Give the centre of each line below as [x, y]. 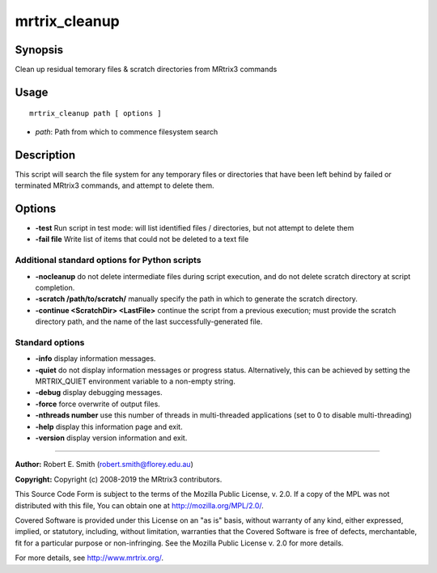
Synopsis [39, 50]
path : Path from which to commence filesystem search [127, 132]
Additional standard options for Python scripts [108, 261]
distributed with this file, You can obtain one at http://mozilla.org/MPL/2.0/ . [140, 505]
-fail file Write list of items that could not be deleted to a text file [142, 240]
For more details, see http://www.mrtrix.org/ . [89, 558]
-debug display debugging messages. [99, 393]
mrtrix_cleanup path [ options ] [95, 114]
